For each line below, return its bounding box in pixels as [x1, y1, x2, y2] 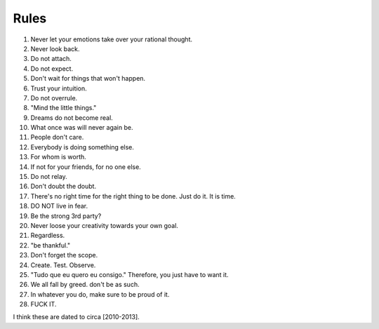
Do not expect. [30, 64, 74, 73]
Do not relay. [30, 173, 68, 181]
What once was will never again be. [30, 123, 133, 132]
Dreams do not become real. [30, 113, 114, 122]
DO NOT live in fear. [30, 202, 88, 210]
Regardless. [30, 231, 65, 240]
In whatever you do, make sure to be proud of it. [30, 290, 170, 298]
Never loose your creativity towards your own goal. [30, 221, 179, 229]
